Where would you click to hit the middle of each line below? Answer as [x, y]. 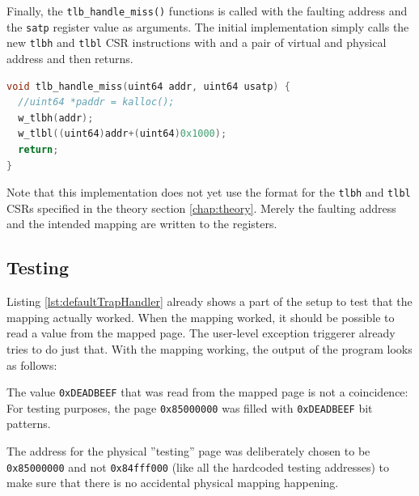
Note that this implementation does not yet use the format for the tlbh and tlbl [209, 192]
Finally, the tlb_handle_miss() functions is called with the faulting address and [207, 11]
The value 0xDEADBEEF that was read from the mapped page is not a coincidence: [207, 392]
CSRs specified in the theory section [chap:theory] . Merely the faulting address [201, 208]
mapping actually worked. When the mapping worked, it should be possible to [201, 317]
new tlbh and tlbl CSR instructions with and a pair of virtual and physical [197, 42]
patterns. [29, 424]
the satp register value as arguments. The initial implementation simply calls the [208, 26]
